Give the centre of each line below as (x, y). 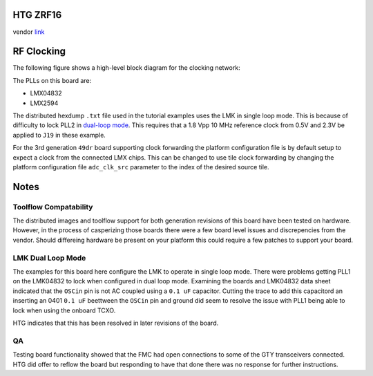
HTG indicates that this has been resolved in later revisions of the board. (116, 323)
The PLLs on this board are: (52, 80)
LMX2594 (44, 103)
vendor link (29, 32)
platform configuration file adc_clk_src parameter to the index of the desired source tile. (141, 167)
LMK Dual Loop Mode (49, 258)
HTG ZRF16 (37, 15)
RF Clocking (39, 51)
